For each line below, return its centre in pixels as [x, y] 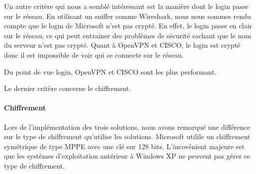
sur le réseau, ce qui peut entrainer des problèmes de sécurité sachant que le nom [128, 35]
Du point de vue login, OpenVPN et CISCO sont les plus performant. [110, 71]
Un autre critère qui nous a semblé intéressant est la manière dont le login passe [126, 6]
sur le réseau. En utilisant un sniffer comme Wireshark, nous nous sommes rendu [128, 16]
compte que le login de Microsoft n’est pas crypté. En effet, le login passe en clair [128, 26]
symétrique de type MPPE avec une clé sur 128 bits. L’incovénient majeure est [124, 146]
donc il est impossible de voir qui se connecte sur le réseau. [94, 54]
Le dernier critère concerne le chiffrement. [68, 88]
